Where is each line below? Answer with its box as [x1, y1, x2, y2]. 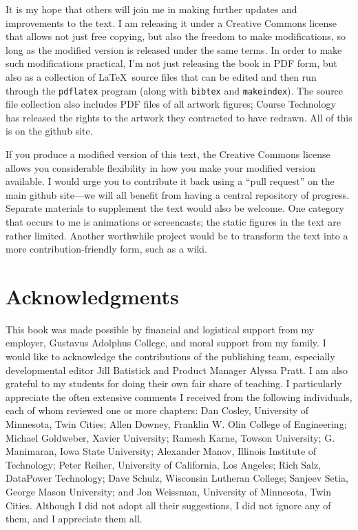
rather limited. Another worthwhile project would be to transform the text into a [6, 228, 348, 242]
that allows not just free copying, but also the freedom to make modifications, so [6, 29, 346, 43]
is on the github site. [6, 124, 93, 138]
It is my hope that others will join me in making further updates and [6, 2, 297, 16]
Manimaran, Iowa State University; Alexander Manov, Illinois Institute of [6, 444, 317, 458]
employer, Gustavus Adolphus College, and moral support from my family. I [6, 335, 326, 350]
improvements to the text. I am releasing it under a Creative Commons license [6, 15, 337, 30]
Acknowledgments [6, 282, 179, 310]
